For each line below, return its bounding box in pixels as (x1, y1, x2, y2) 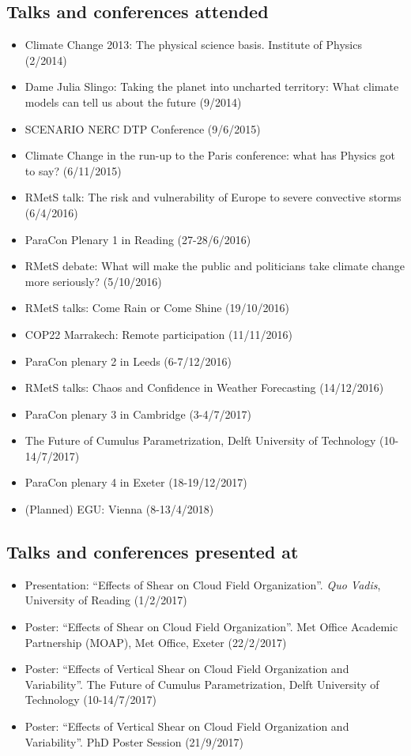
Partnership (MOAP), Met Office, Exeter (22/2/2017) (25, 634, 287, 650)
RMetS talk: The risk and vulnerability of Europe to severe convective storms (25, 189, 402, 205)
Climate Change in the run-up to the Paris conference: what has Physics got (25, 147, 396, 164)
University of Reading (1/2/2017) (25, 592, 187, 608)
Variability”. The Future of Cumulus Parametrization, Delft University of (25, 675, 379, 692)
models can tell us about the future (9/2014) (25, 93, 242, 110)
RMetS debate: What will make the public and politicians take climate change (25, 258, 405, 274)
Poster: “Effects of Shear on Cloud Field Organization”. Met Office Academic (25, 619, 398, 635)
